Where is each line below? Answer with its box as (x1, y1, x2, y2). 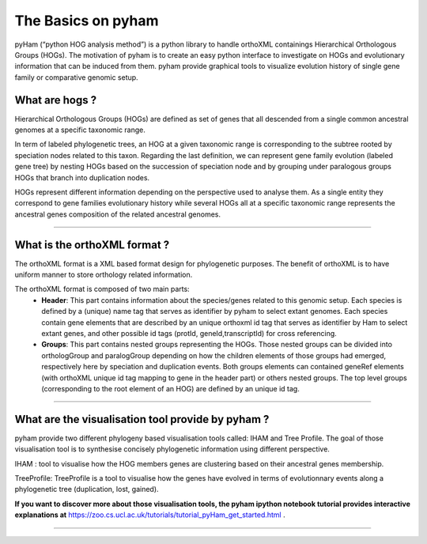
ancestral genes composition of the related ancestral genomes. (14, 210, 221, 219)
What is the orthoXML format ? (14, 238, 170, 251)
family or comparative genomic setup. (14, 72, 138, 82)
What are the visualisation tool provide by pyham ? (14, 412, 270, 426)
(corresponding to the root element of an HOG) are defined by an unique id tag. (41, 383, 300, 393)
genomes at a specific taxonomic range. (14, 125, 146, 134)
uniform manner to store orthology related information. (14, 270, 193, 280)
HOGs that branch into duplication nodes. (14, 172, 150, 182)
